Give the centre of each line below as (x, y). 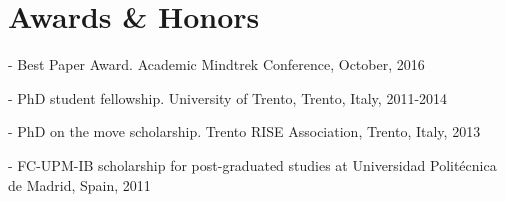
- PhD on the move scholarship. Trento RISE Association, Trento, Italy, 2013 (244, 131)
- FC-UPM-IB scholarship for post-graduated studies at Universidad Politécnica (252, 164)
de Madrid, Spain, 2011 (79, 184)
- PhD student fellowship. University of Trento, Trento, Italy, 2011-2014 (228, 97)
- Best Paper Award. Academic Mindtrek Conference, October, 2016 (216, 64)
